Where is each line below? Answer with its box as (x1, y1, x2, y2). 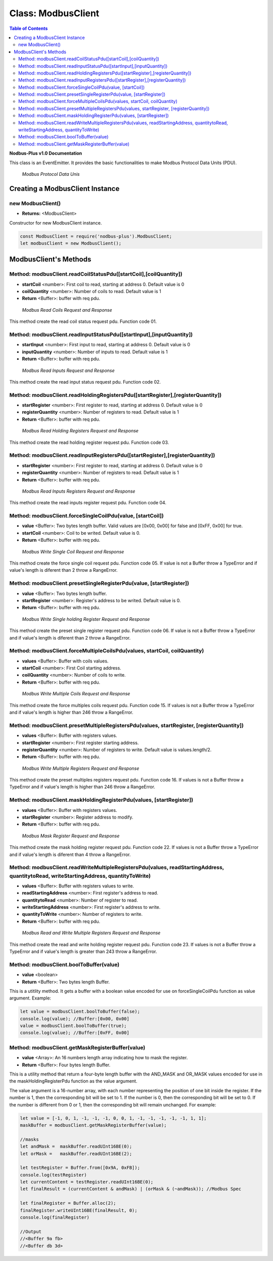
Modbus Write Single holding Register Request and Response (22, 616, 150, 622)
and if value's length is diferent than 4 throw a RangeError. (9, 851, 131, 858)
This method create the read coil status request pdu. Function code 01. (9, 318, 157, 324)
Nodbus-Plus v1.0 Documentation (9, 150, 82, 157)
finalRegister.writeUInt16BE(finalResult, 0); (20, 1207, 138, 1213)
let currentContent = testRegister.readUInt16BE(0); (20, 1179, 154, 1185)
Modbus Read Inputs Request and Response (22, 367, 115, 374)
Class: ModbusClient (9, 8, 100, 19)
